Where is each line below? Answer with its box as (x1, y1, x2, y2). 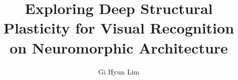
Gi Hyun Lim (98, 66, 139, 76)
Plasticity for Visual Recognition (3, 17, 234, 38)
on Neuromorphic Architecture (10, 37, 228, 57)
